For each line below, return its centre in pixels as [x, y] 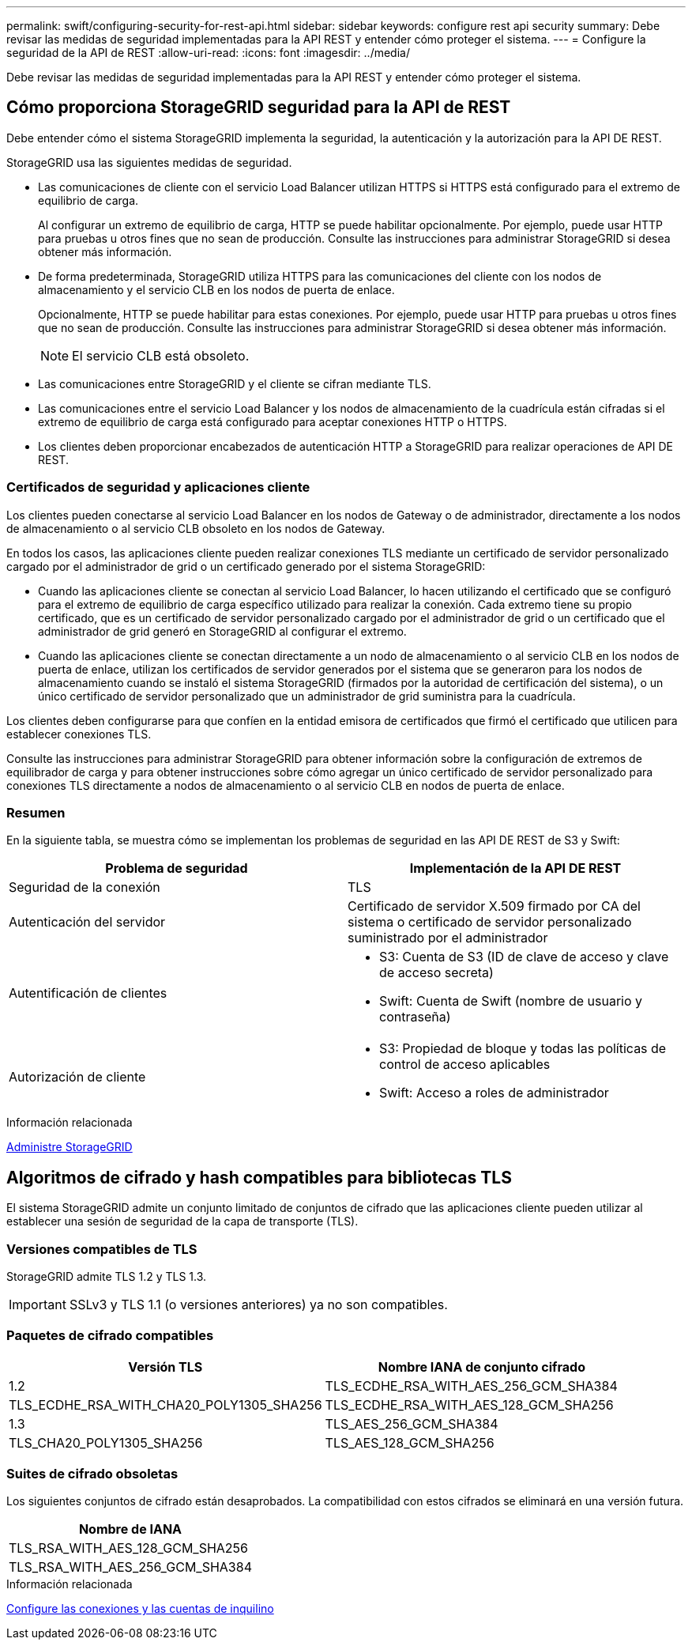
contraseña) [415, 1017]
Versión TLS [165, 1367]
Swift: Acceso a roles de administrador [494, 1093]
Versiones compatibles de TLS [102, 1249]
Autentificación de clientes [88, 993]
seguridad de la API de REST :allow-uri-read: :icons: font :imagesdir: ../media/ [208, 53]
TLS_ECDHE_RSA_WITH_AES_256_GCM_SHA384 [471, 1386]
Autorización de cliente [77, 1077]
